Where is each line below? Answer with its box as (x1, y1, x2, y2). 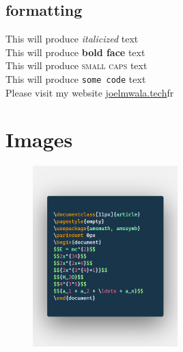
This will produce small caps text (5, 58, 147, 73)
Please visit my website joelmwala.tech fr (5, 85, 174, 99)
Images (5, 125, 73, 153)
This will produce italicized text (5, 32, 139, 46)
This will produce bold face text (5, 45, 145, 59)
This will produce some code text (5, 71, 146, 86)
